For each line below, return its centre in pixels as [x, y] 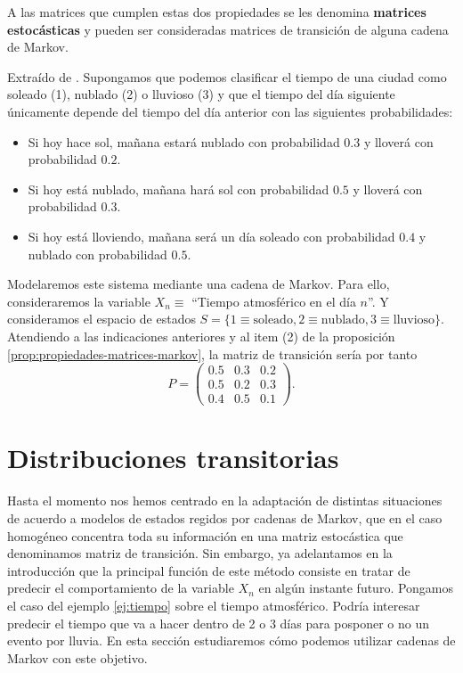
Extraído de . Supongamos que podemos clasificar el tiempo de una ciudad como [227, 76]
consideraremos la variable [79, 301]
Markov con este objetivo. [77, 657]
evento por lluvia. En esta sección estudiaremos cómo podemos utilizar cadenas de [231, 640]
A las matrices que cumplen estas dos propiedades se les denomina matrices [217, 12]
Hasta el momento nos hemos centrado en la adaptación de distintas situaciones [225, 501]
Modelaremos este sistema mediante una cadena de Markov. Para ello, [199, 284]
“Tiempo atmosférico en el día [274, 301]
